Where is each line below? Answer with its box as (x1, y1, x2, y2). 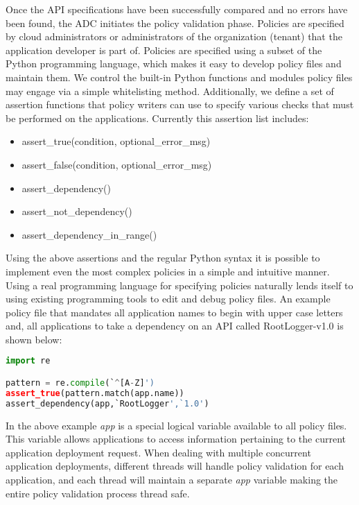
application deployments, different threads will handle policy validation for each (6, 459, 344, 473)
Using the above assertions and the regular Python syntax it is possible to (6, 250, 320, 265)
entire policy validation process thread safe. (6, 486, 190, 500)
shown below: (6, 332, 62, 346)
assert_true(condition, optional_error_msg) (21, 134, 211, 148)
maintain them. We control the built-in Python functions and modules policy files (6, 69, 353, 84)
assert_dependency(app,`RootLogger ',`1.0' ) (6, 398, 209, 409)
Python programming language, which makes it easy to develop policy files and (6, 56, 342, 71)
